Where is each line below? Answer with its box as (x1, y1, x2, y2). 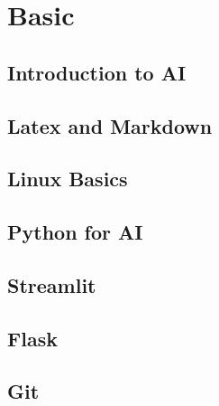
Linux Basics (7, 165, 128, 193)
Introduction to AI (7, 58, 187, 86)
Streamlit (7, 270, 96, 298)
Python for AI (7, 218, 143, 246)
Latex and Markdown (7, 111, 213, 139)
